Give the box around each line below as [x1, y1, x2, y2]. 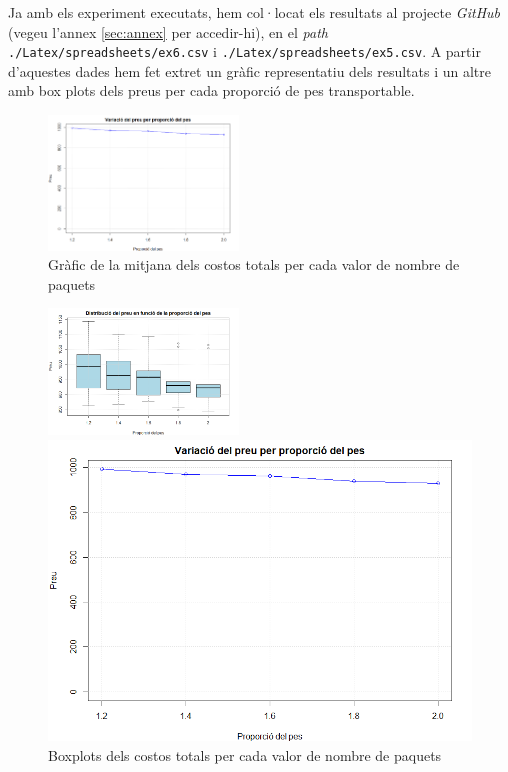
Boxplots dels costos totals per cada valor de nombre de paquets [48, 744, 442, 765]
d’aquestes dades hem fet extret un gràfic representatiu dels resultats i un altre [8, 60, 491, 81]
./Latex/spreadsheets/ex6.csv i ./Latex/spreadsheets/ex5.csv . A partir [8, 41, 481, 62]
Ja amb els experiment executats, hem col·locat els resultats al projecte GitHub [8, 2, 501, 22]
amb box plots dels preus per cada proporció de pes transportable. [8, 80, 415, 101]
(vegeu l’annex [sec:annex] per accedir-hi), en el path [8, 21, 328, 42]
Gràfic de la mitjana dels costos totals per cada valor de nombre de [48, 254, 460, 275]
